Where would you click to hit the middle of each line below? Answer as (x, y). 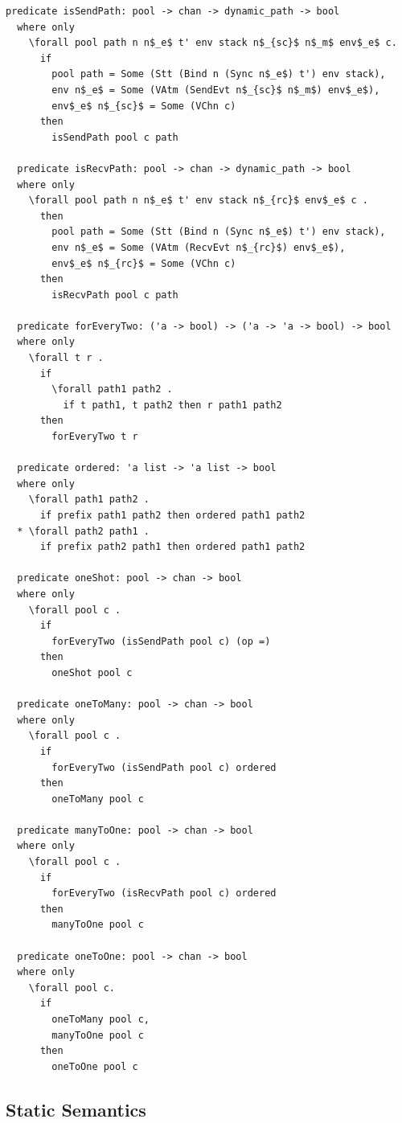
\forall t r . (66, 358)
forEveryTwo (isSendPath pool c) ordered (164, 767)
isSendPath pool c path (115, 137)
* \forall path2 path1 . (83, 531)
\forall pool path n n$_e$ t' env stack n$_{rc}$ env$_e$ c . (199, 201)
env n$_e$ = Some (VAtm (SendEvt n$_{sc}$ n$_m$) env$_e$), (216, 90)
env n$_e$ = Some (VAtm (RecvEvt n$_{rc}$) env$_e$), (199, 247)
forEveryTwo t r (95, 437)
